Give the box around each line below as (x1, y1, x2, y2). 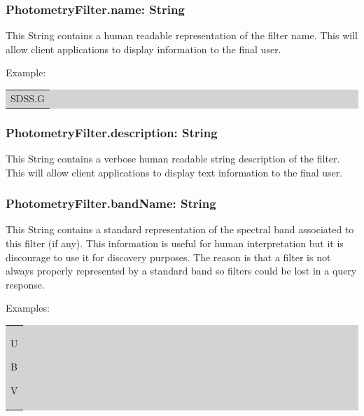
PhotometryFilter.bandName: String (6, 195, 216, 212)
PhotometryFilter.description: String (6, 123, 218, 141)
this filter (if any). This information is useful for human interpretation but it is (6, 236, 344, 251)
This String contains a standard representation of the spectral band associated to (6, 222, 354, 237)
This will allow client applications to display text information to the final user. (6, 165, 343, 179)
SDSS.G (10, 90, 45, 105)
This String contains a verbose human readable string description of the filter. (6, 151, 340, 166)
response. (6, 277, 45, 291)
